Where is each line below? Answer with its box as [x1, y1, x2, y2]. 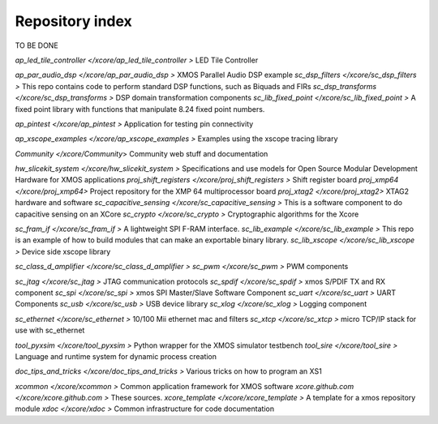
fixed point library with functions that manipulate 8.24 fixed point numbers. [15, 104, 265, 113]
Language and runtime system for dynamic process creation [15, 351, 217, 361]
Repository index [15, 12, 133, 30]
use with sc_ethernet [15, 325, 85, 336]
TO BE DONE [15, 41, 58, 50]
